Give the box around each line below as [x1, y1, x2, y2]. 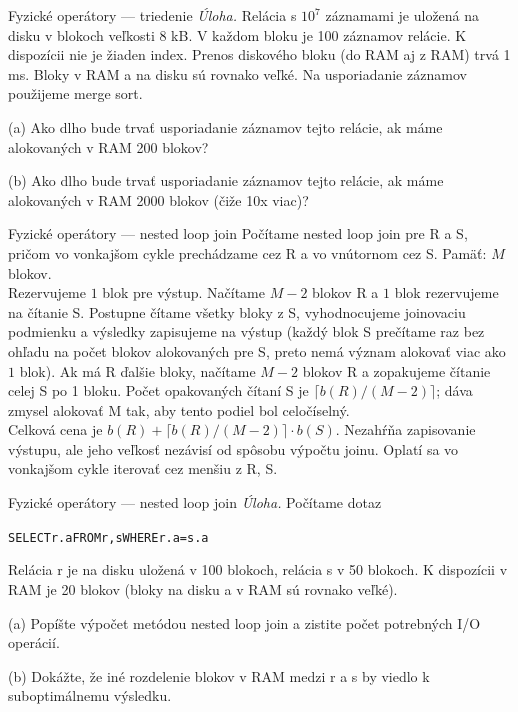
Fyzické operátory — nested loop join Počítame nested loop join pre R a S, [8, 223, 468, 244]
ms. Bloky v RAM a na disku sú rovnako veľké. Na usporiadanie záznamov [8, 63, 467, 84]
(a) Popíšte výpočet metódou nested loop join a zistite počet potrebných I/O [8, 612, 481, 633]
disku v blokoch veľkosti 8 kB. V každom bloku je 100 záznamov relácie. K [8, 24, 467, 45]
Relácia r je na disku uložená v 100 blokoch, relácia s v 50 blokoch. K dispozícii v [8, 559, 508, 580]
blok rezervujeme [394, 282, 499, 303]
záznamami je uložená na [325, 5, 480, 25]
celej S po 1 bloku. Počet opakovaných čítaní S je [8, 380, 309, 401]
